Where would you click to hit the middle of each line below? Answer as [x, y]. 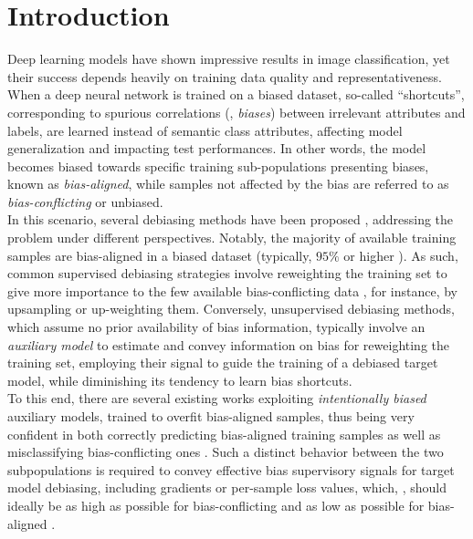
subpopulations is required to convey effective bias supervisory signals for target [231, 469]
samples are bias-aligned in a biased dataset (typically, [160, 255]
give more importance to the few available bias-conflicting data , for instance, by [232, 290]
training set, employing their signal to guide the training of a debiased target [223, 363]
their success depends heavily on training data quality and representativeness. [225, 76]
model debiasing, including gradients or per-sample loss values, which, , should [227, 487]
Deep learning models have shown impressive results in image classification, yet [229, 59]
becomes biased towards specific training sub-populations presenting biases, [218, 166]
